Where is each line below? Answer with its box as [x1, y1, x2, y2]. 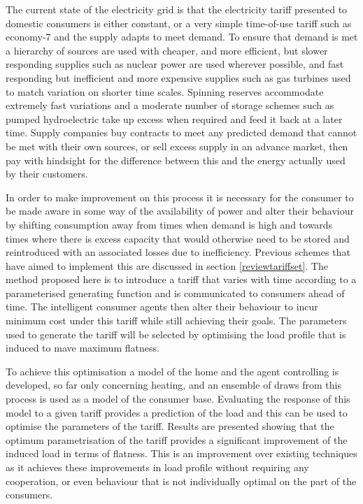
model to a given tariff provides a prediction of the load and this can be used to [6, 405, 348, 419]
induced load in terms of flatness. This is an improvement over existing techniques [6, 446, 357, 461]
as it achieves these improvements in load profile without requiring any [6, 460, 309, 474]
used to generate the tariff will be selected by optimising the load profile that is [6, 326, 346, 341]
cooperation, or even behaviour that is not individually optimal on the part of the [6, 473, 357, 488]
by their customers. [6, 166, 88, 181]
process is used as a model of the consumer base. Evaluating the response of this [6, 391, 350, 406]
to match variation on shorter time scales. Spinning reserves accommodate [6, 84, 324, 99]
